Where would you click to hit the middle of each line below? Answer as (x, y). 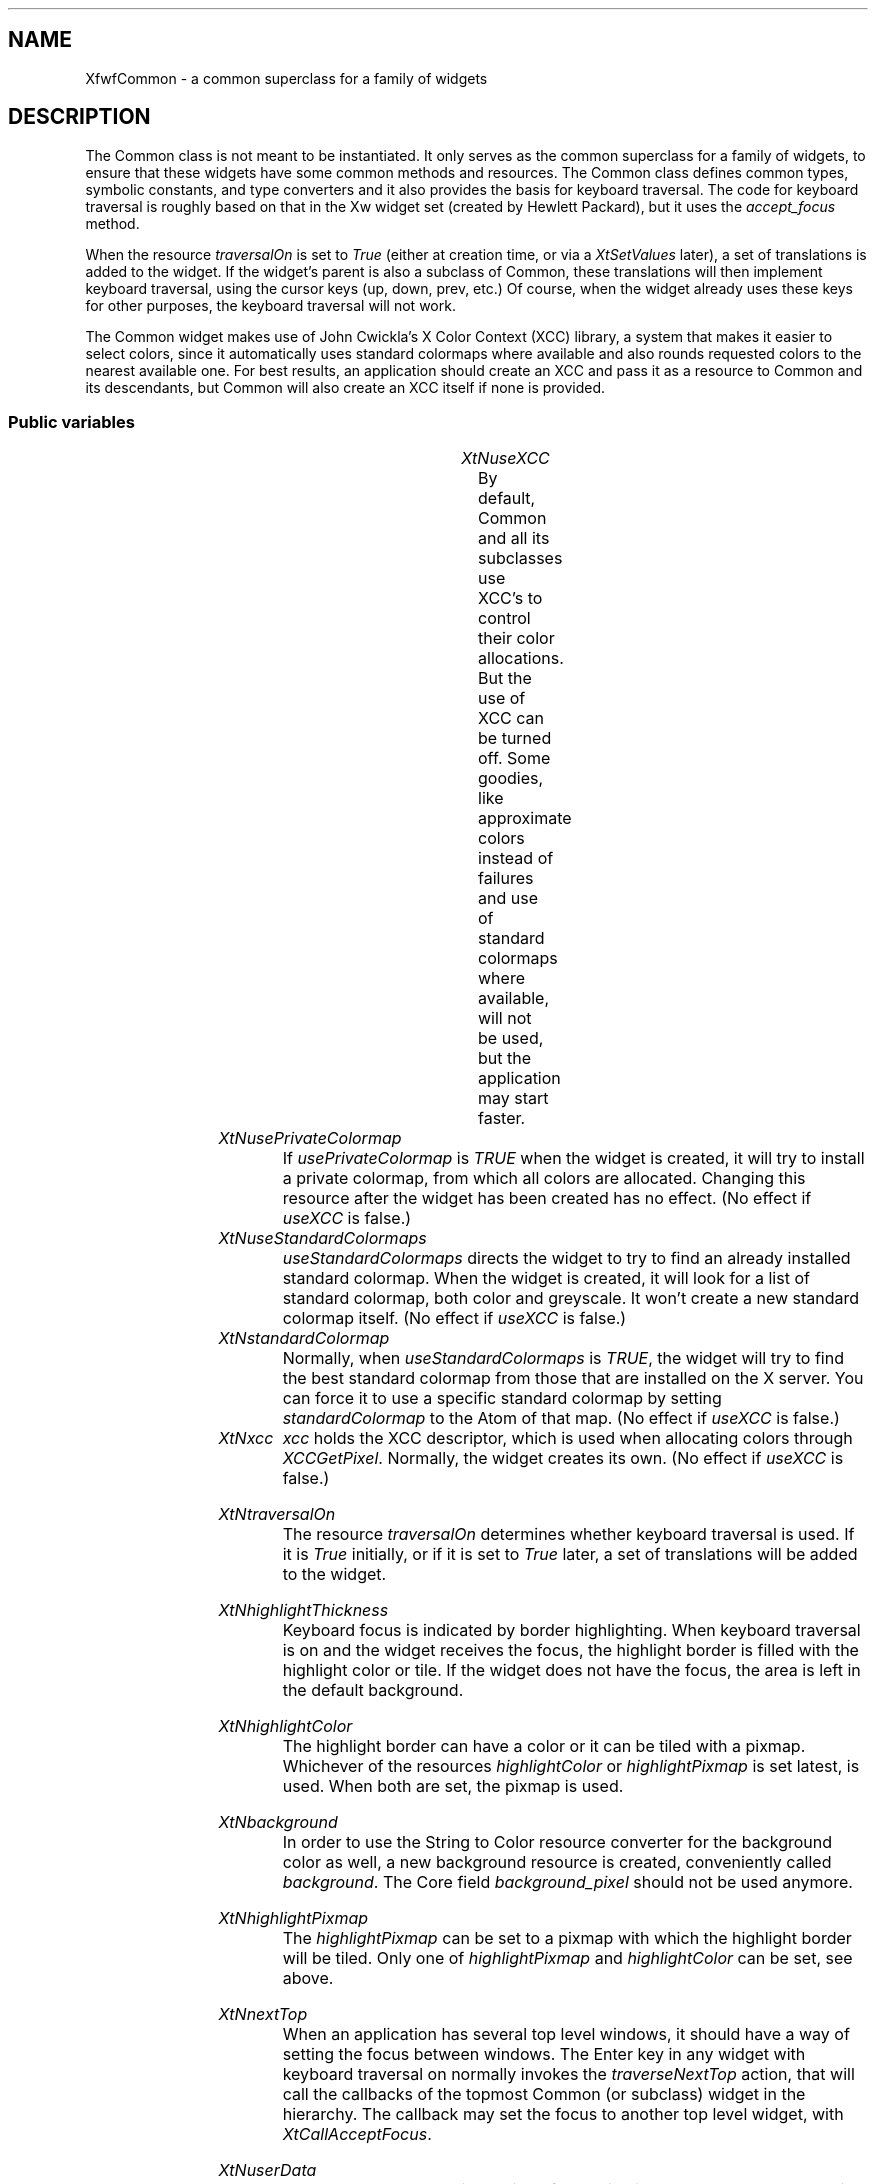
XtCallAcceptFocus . (357, 2134)
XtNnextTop (263, 2014)
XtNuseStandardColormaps (322, 1238)
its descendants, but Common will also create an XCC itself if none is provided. (345, 387)
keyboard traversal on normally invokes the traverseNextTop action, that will (568, 2074)
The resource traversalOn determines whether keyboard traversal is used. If (568, 1534)
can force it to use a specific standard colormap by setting (502, 1398)
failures (506, 878)
